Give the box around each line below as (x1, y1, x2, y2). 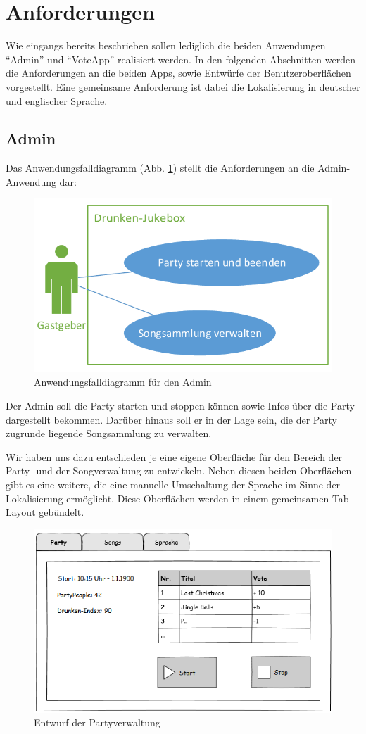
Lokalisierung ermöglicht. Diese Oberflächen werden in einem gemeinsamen (6, 491, 329, 505)
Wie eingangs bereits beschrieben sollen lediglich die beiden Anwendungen (6, 38, 326, 53)
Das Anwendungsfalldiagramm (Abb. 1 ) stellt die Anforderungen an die (6, 160, 315, 175)
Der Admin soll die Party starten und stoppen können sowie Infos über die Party (6, 398, 355, 413)
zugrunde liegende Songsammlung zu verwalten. (6, 426, 212, 441)
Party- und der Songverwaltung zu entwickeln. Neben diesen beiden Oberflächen (6, 463, 352, 478)
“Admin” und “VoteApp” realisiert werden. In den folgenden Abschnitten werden (6, 51, 355, 66)
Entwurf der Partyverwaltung (34, 715, 160, 730)
